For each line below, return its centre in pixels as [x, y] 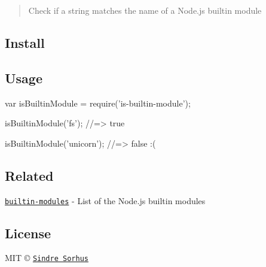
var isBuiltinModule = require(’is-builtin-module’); [98, 103]
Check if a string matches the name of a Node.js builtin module [145, 10]
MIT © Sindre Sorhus [47, 258]
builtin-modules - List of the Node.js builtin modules [105, 200]
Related [29, 175]
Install [25, 42]
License [28, 233]
